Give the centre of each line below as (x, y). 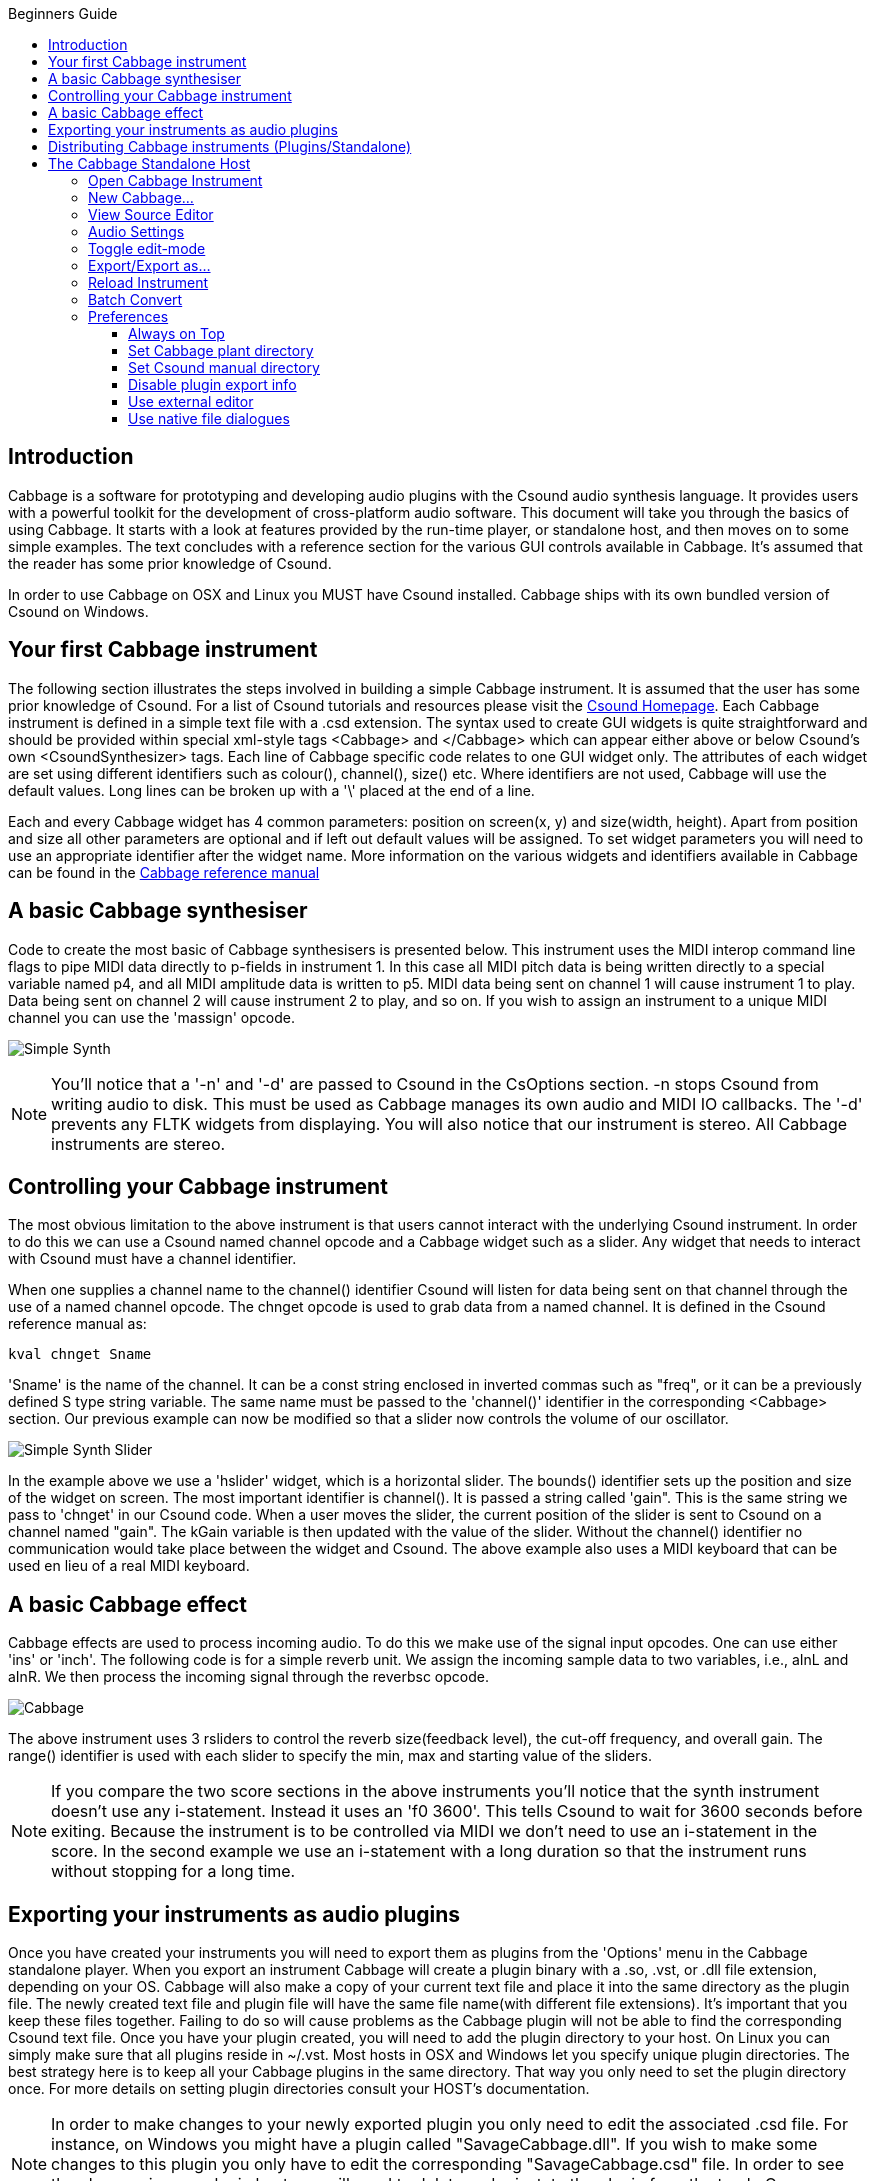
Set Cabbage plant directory (221, 350)
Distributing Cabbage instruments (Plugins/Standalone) (230, 146)
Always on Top (176, 333)
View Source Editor (151, 214)
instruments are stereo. (138, 1143)
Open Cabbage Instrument (175, 180)
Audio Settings (136, 231)
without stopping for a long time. (173, 1871)
